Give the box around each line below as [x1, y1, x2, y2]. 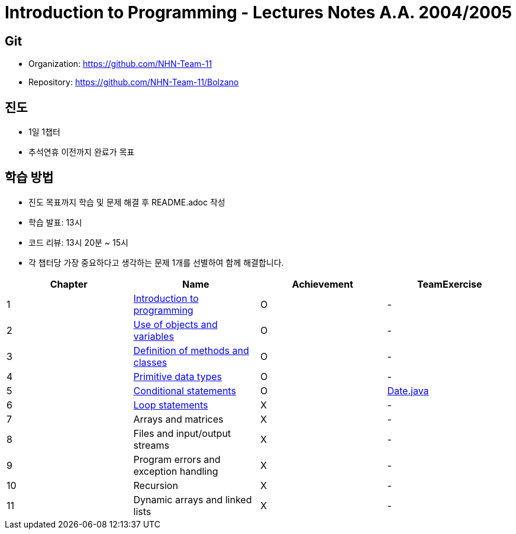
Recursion [133, 479, 178, 491]
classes [133, 356, 167, 368]
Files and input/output [133, 427, 231, 439]
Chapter [50, 278, 88, 290]
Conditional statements [133, 384, 236, 397]
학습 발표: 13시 [28, 217, 82, 227]
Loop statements [133, 398, 208, 411]
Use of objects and [133, 318, 218, 330]
